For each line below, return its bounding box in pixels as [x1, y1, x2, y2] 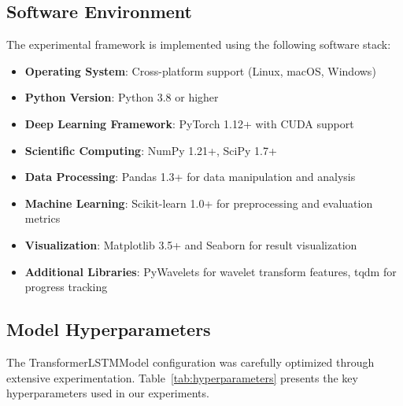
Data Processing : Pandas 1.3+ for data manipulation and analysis [24, 168, 356, 185]
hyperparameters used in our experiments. [6, 385, 209, 401]
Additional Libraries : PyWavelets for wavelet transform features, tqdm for [24, 263, 397, 279]
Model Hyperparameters [6, 317, 211, 341]
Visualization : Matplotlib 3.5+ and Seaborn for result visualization [24, 236, 357, 253]
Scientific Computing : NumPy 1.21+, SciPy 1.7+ [24, 142, 277, 158]
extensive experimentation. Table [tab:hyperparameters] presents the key [6, 369, 358, 386]
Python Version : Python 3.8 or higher [24, 89, 219, 105]
